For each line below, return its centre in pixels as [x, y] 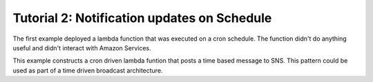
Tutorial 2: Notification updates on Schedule [142, 18]
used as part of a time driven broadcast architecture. [88, 70]
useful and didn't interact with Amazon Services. [82, 48]
